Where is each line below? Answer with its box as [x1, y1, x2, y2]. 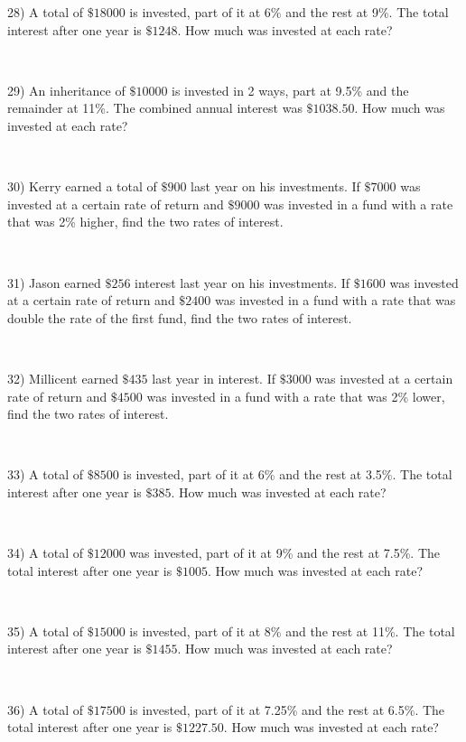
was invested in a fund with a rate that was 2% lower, [146, 386, 445, 405]
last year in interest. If [152, 368, 275, 387]
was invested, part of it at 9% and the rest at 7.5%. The [129, 543, 440, 562]
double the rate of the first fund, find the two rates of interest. [7, 308, 352, 327]
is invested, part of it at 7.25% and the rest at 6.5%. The [129, 700, 445, 719]
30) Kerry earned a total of [7, 177, 157, 196]
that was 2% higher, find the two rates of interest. [7, 212, 284, 231]
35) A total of [7, 621, 83, 640]
